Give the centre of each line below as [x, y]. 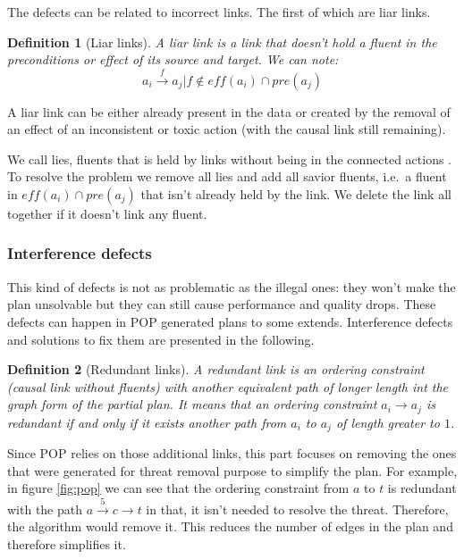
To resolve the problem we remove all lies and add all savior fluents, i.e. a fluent [227, 176]
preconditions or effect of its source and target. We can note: [173, 59]
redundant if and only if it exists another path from [147, 422]
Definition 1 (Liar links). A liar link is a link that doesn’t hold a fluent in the [222, 42]
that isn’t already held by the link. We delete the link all [296, 193]
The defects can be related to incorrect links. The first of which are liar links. [219, 12]
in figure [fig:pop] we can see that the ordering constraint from [178, 488]
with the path [45, 509]
